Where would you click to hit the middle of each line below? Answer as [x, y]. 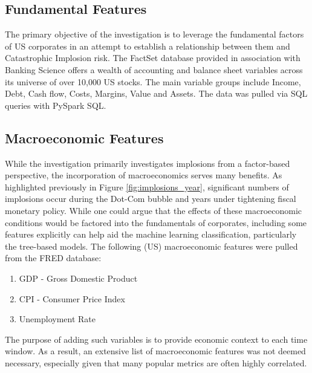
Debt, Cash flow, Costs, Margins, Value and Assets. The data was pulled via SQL [156, 93]
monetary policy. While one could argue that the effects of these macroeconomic [154, 210]
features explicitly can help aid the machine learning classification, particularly [151, 234]
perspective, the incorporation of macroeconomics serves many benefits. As [144, 175]
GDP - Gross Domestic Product [78, 278]
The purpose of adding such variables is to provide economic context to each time [156, 339]
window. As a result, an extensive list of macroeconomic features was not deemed [155, 351]
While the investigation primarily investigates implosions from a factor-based [148, 163]
